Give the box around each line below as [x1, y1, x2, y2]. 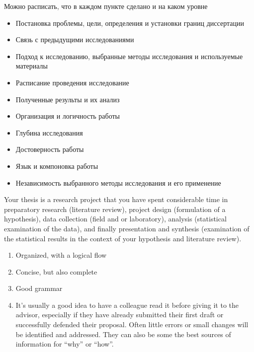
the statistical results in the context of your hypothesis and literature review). [4, 233, 242, 243]
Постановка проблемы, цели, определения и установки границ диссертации [15, 17, 244, 28]
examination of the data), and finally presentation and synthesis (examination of [4, 223, 250, 233]
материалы [15, 61, 48, 71]
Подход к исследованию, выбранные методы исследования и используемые [15, 51, 243, 61]
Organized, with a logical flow [15, 250, 107, 260]
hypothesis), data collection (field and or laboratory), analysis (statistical [4, 213, 227, 224]
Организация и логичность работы [15, 111, 120, 121]
